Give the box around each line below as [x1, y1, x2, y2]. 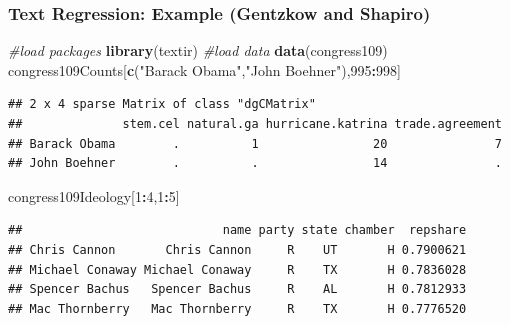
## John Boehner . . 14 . [8, 156, 502, 171]
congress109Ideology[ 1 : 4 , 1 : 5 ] [8, 185, 180, 206]
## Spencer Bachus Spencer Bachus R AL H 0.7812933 [8, 282, 467, 297]
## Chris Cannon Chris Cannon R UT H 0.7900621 [8, 242, 467, 257]
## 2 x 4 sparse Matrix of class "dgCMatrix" [8, 97, 316, 112]
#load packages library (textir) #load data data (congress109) [8, 40, 388, 61]
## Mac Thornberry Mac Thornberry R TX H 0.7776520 [8, 301, 467, 316]
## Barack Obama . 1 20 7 [8, 136, 502, 151]
